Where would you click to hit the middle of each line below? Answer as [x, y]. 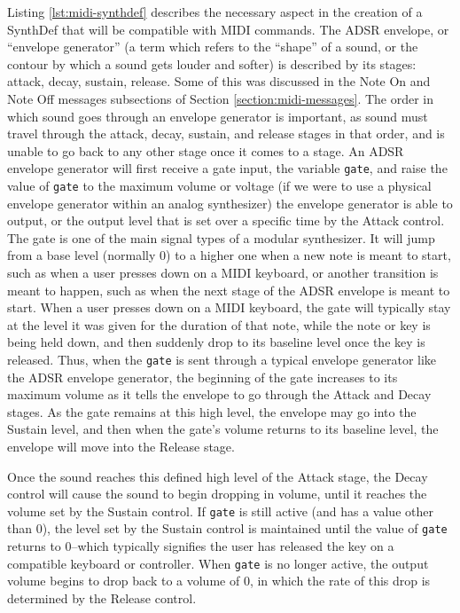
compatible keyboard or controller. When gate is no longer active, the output [218, 563]
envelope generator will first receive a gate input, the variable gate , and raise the [227, 168]
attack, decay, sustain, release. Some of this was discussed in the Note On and [219, 81]
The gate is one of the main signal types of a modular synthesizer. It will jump [221, 237]
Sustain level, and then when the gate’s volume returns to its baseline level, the [223, 429]
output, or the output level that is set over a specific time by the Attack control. [226, 220]
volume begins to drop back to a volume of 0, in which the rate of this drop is [219, 581]
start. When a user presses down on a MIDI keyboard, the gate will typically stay [229, 307]
